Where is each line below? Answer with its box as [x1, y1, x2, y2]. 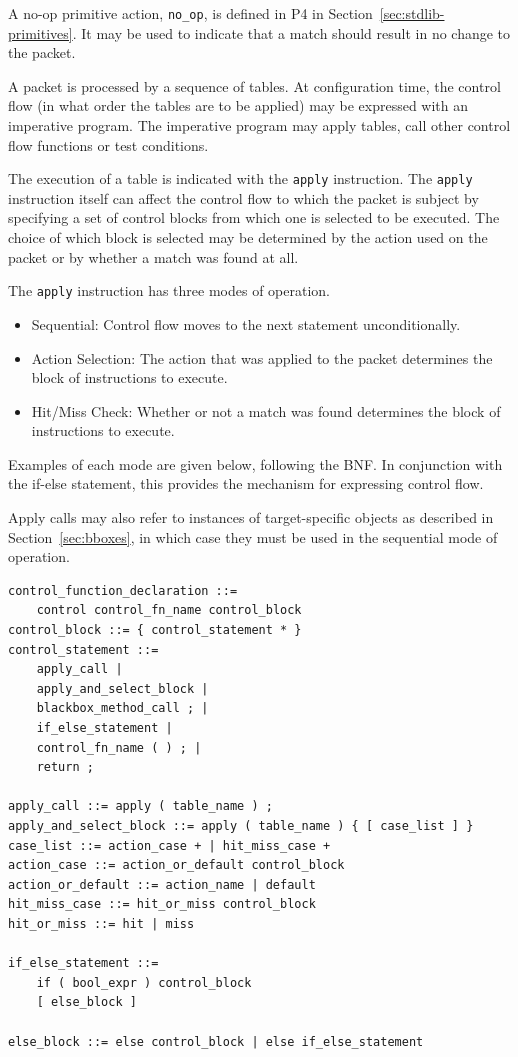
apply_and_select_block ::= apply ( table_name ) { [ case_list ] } [8, 818, 474, 833]
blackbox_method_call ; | [36, 701, 209, 716]
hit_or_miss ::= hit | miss [8, 916, 195, 931]
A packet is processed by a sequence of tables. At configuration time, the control [8, 75, 501, 96]
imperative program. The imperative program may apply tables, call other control [8, 115, 511, 136]
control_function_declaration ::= [8, 583, 238, 598]
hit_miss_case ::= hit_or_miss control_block [8, 897, 316, 912]
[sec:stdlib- [379, 3, 445, 23]
